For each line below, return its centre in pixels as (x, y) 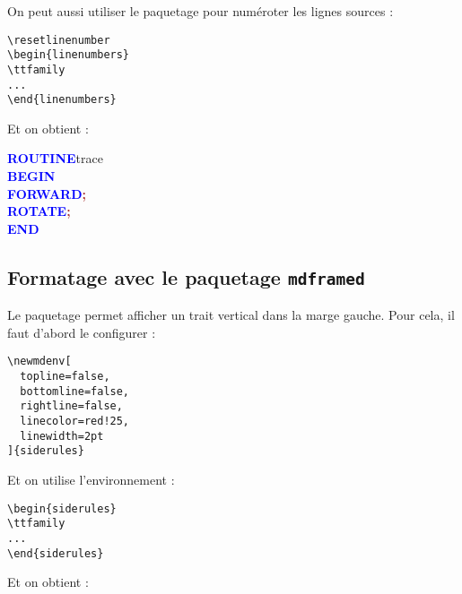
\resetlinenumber (59, 40)
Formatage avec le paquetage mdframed (186, 276)
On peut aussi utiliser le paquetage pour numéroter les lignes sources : (200, 11)
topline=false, (65, 377)
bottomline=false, (75, 391)
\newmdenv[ (39, 362)
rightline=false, (71, 406)
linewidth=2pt (62, 436)
